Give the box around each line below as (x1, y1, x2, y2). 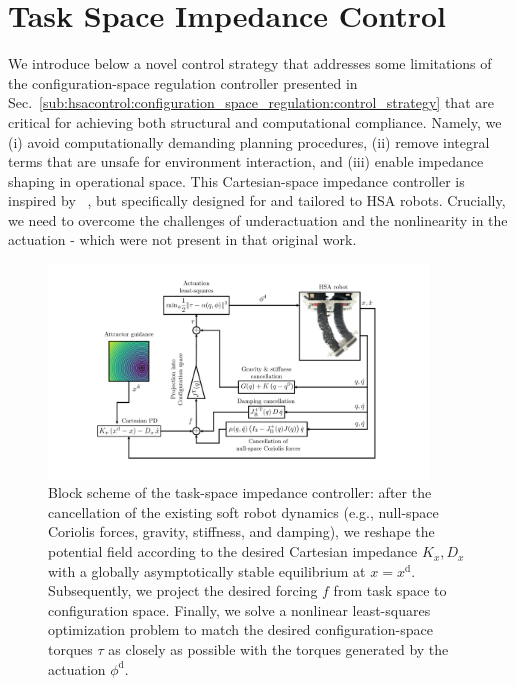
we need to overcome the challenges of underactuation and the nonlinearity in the (8, 209, 508, 230)
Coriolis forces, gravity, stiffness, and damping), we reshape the (48, 521, 435, 542)
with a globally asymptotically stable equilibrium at (48, 560, 366, 581)
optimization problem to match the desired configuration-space (48, 619, 433, 640)
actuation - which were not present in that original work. (8, 229, 357, 250)
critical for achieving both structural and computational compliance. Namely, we (8, 111, 502, 132)
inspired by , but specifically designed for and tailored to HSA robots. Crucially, (8, 190, 506, 211)
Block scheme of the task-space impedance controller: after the (48, 482, 432, 503)
